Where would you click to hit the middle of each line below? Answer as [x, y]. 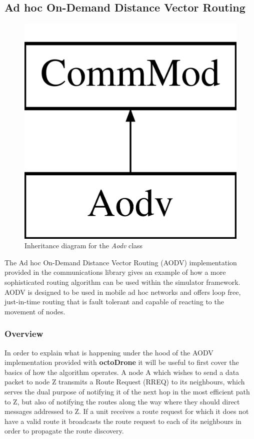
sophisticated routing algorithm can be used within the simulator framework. [122, 282]
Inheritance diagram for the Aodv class [84, 246]
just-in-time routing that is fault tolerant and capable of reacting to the [114, 302]
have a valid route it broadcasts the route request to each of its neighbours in [123, 421]
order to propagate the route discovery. [64, 431]
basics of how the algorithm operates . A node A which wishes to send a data [122, 372]
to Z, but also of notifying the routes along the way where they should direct [122, 401]
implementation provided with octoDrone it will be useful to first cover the [122, 362]
